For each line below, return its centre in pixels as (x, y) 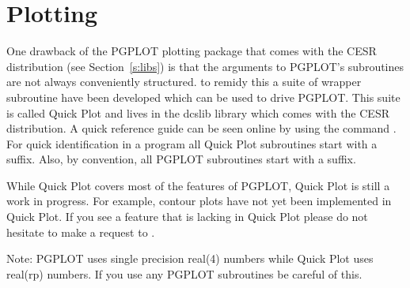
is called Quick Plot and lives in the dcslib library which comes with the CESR (198, 112)
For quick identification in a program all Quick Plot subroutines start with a (192, 143)
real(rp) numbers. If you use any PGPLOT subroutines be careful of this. (184, 273)
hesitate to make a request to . (81, 232)
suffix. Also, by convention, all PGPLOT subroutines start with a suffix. (181, 159)
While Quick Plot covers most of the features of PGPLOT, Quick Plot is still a (198, 185)
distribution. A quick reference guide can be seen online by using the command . (201, 128)
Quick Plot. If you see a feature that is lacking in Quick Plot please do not (187, 217)
